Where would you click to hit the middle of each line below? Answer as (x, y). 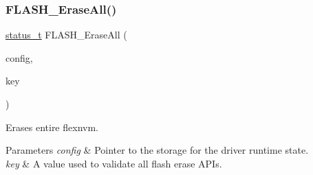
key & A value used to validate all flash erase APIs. (114, 163)
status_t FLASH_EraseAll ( (66, 35)
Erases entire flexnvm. (52, 127)
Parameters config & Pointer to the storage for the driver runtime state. (157, 150)
